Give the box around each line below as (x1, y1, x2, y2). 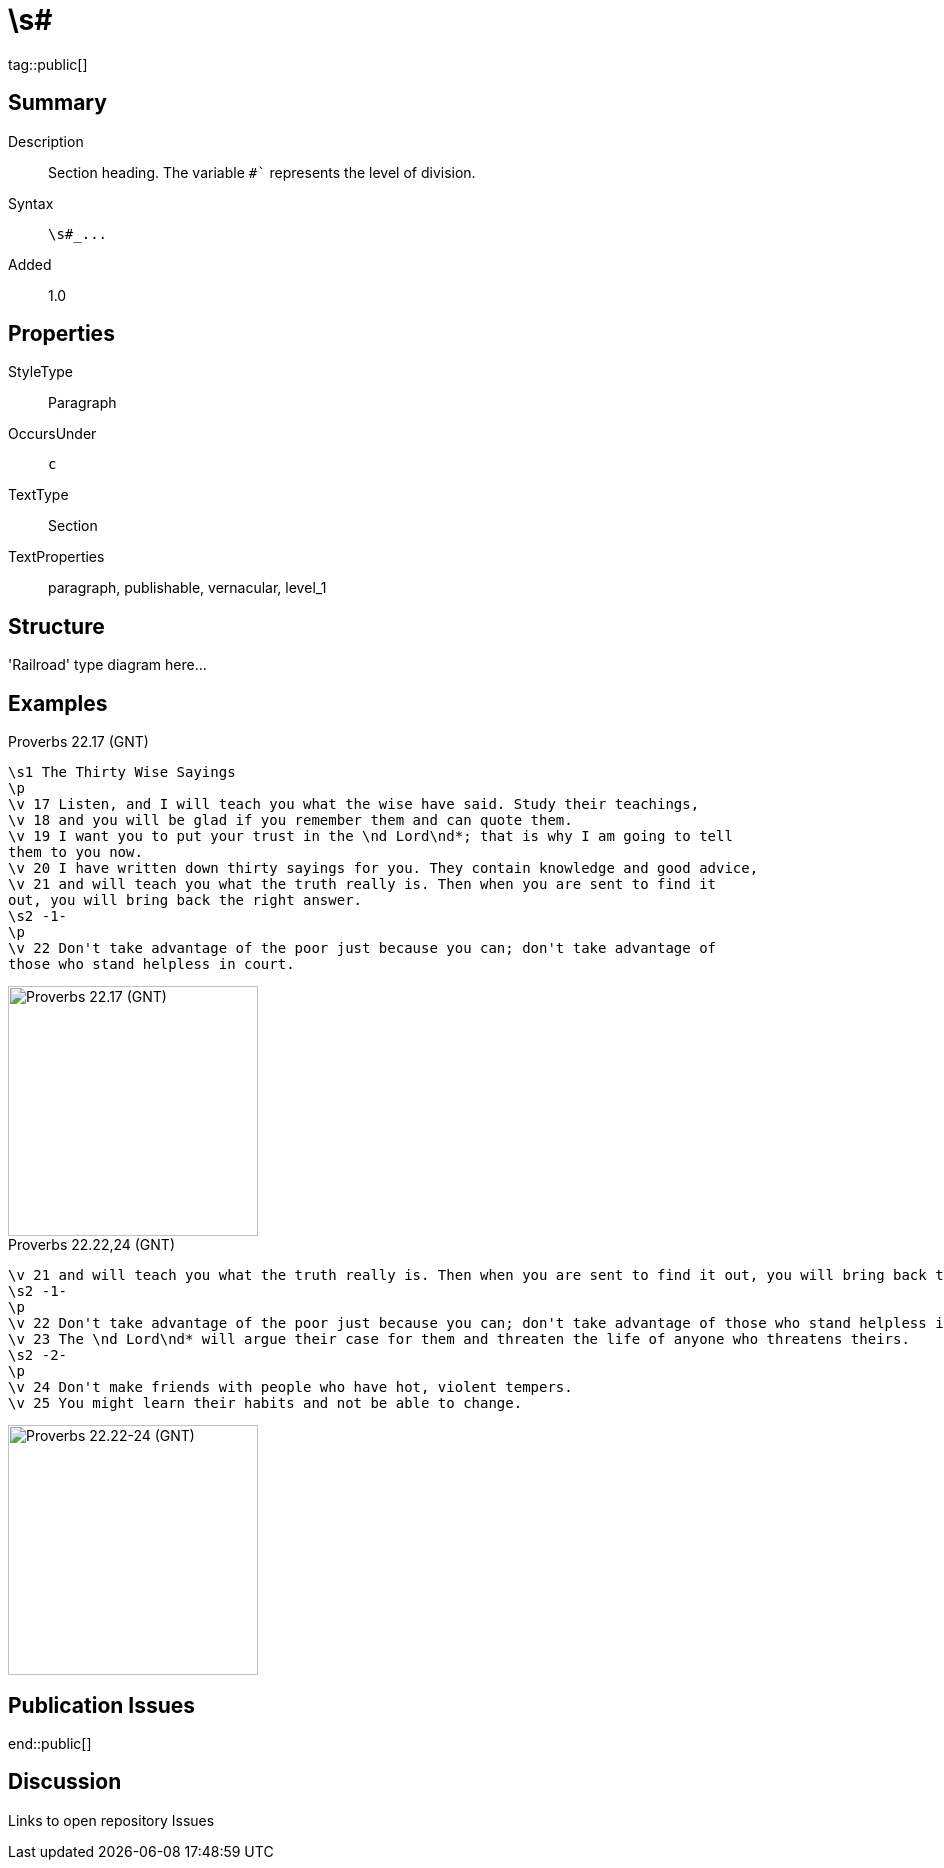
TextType (8, 486, 69, 504)
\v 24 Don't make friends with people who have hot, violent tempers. (8, 1379, 573, 1396)
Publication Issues (8, 1692, 196, 1718)
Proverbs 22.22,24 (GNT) (8, 1236, 176, 1254)
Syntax (8, 194, 54, 212)
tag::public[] (8, 55, 88, 73)
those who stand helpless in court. (8, 956, 295, 973)
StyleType (8, 363, 73, 381)
